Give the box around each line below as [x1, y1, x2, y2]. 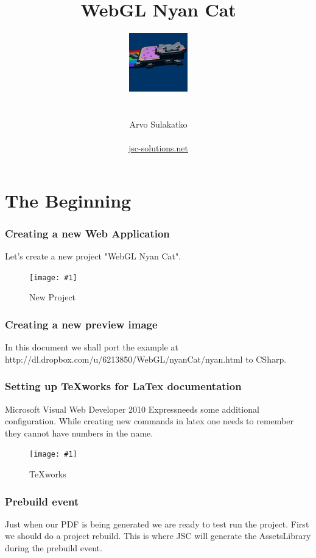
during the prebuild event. [5, 542, 102, 554]
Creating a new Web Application [5, 225, 170, 241]
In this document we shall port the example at [5, 341, 178, 353]
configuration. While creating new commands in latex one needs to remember [5, 415, 293, 427]
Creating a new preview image [5, 316, 158, 332]
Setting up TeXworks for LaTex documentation [5, 379, 242, 394]
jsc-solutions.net [128, 142, 188, 154]
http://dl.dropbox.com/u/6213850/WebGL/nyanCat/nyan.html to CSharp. [5, 352, 287, 365]
